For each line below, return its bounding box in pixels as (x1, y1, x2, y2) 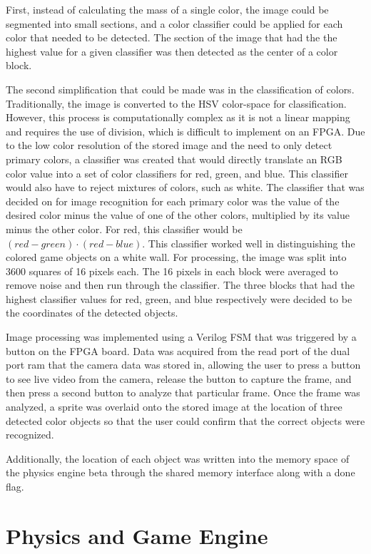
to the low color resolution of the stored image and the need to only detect (6, 138, 332, 153)
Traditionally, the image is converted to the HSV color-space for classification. (6, 96, 347, 111)
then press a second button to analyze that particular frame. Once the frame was (6, 385, 360, 400)
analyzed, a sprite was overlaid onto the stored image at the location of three (6, 399, 342, 414)
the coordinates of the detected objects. (6, 305, 178, 320)
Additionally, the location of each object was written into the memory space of (6, 451, 350, 466)
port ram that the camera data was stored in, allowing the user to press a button (6, 357, 361, 372)
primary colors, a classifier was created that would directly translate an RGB (6, 151, 342, 166)
